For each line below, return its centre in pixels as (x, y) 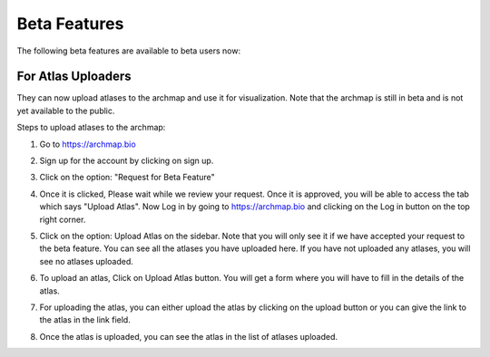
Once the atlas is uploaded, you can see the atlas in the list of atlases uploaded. (189, 336)
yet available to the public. (66, 111)
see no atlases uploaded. (86, 261)
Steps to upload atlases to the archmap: (91, 128)
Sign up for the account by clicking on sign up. (127, 161)
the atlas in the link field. (85, 320)
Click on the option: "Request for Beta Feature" (127, 178)
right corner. (63, 219)
